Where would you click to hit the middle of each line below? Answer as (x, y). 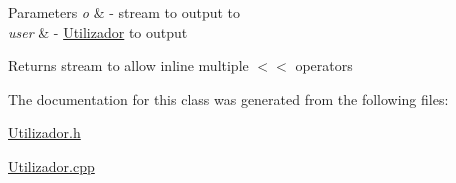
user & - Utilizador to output (98, 31)
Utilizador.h (44, 132)
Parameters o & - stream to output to (124, 12)
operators (324, 65)
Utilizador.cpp (51, 165)
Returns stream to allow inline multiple (128, 65)
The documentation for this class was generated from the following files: (228, 98)
